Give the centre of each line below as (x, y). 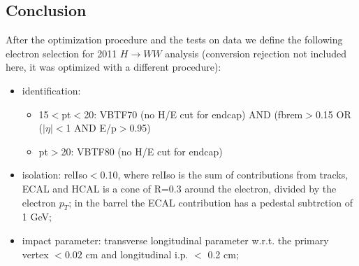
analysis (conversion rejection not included (256, 53)
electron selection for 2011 (61, 53)
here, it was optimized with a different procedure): (113, 67)
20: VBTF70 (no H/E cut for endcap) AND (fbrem (193, 114)
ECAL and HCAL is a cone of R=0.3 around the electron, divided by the (179, 188)
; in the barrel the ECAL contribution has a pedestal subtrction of (211, 202)
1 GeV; (37, 217)
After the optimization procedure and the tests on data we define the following (174, 40)
